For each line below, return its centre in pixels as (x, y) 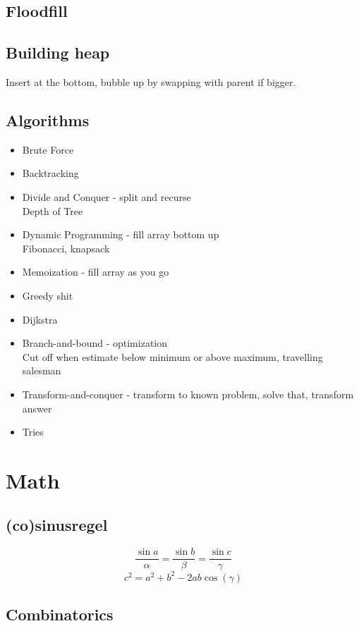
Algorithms (48, 119)
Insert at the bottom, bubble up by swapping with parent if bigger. (151, 81)
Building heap (58, 53)
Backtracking (50, 173)
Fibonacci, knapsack (66, 248)
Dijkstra (40, 319)
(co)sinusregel (57, 525)
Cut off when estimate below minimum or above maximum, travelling (172, 356)
